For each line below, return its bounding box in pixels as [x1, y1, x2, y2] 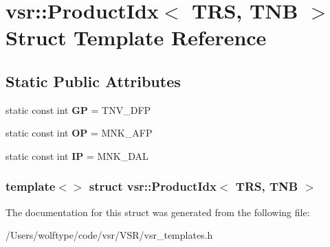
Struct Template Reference [5, 23, 267, 51]
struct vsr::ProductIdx [89, 178, 217, 195]
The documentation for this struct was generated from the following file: [5, 204, 310, 219]
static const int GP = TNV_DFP [5, 102, 151, 117]
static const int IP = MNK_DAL [5, 148, 148, 163]
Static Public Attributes [5, 70, 181, 91]
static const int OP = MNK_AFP [5, 126, 153, 140]
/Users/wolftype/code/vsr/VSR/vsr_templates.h [5, 228, 213, 242]
